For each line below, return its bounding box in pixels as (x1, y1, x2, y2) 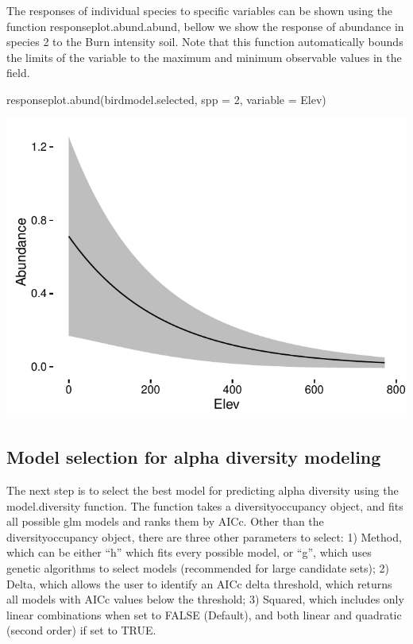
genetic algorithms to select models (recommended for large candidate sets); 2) (6, 559, 389, 576)
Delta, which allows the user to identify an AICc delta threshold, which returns (6, 575, 392, 592)
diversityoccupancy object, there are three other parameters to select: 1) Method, (6, 528, 402, 545)
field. (6, 64, 30, 81)
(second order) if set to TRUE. (6, 622, 156, 638)
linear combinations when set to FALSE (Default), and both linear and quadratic (6, 606, 402, 623)
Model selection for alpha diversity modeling (6, 445, 381, 469)
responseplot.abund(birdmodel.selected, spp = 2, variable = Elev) (6, 91, 326, 107)
